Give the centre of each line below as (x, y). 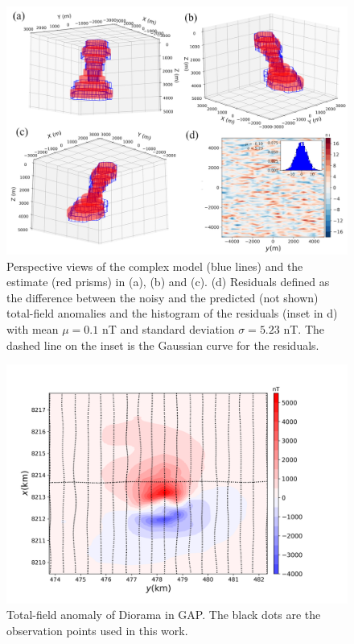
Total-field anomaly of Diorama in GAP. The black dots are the (164, 615)
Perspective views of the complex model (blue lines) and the (155, 266)
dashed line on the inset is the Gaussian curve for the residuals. (163, 345)
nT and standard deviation (168, 329)
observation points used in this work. (97, 630)
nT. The (304, 329)
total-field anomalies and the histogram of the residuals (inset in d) (172, 313)
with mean (33, 329)
